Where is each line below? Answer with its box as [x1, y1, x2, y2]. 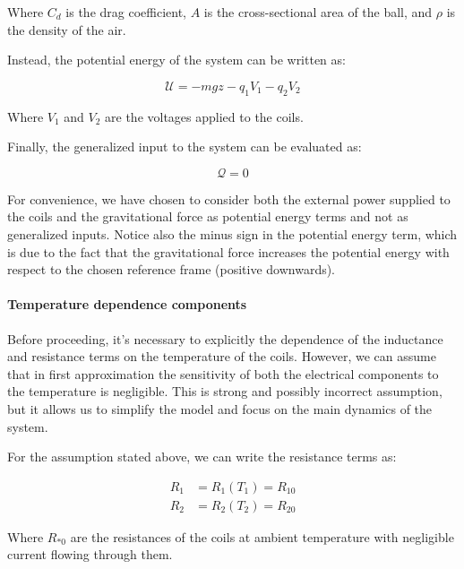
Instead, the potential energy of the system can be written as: [7, 50, 346, 69]
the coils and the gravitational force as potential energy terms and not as [7, 207, 408, 226]
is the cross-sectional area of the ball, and [203, 3, 433, 21]
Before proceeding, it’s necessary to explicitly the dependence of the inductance [7, 329, 443, 348]
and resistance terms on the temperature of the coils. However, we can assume [7, 347, 436, 366]
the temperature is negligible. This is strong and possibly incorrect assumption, [7, 382, 443, 401]
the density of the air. [7, 20, 126, 39]
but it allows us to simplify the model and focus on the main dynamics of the [7, 399, 433, 418]
